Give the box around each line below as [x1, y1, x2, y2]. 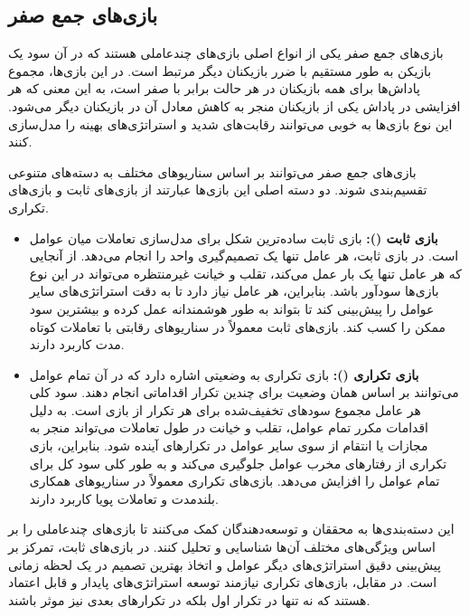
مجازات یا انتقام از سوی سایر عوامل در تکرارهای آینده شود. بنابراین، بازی [29, 436, 428, 455]
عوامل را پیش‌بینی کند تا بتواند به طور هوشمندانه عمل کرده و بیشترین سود [29, 299, 435, 317]
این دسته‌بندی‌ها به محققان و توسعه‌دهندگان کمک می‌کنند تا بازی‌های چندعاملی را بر [8, 519, 455, 538]
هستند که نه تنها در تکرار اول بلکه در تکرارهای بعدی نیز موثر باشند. [8, 590, 371, 609]
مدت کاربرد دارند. [29, 335, 125, 354]
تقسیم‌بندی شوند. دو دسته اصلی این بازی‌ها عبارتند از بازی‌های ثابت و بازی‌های [8, 180, 427, 199]
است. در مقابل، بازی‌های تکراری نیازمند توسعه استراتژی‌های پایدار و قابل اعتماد [8, 573, 437, 592]
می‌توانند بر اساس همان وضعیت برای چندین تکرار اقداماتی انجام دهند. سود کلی [29, 383, 459, 402]
